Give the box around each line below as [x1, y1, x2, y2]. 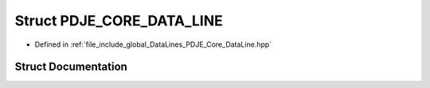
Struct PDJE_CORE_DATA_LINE [14, 12, 223, 29]
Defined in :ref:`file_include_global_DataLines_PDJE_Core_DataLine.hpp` [34, 40, 272, 49]
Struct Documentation [14, 60, 127, 74]
